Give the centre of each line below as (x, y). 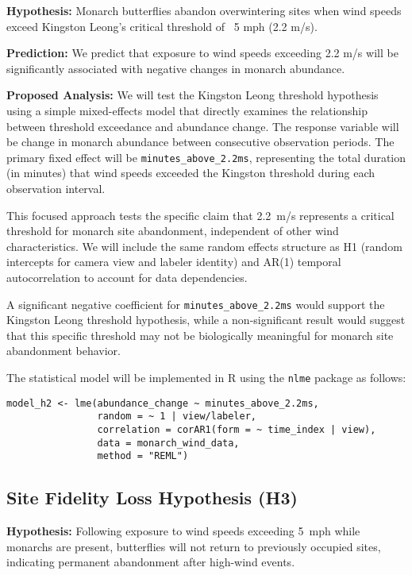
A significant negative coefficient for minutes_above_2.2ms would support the (196, 304)
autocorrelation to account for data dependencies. (127, 277)
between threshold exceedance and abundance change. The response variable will (203, 126)
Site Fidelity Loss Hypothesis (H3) (152, 498)
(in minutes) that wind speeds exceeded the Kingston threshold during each (191, 173)
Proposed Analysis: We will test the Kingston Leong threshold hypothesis (193, 95)
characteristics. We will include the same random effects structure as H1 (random (204, 246)
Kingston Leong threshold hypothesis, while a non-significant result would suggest (206, 320)
